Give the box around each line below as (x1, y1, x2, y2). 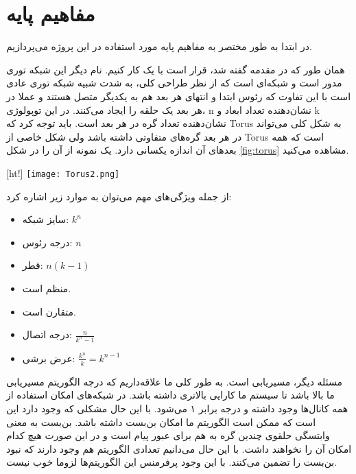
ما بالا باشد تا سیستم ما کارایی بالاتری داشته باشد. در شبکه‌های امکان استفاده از (6, 388, 335, 402)
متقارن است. (22, 304, 76, 318)
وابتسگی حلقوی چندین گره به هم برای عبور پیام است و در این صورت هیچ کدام (6, 428, 330, 442)
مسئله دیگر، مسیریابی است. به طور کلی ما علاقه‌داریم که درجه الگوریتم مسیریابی (6, 374, 342, 388)
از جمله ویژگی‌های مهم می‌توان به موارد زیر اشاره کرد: (6, 189, 232, 203)
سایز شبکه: (22, 212, 69, 226)
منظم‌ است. (22, 281, 71, 295)
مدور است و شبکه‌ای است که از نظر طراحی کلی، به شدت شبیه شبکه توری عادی (6, 75, 342, 90)
